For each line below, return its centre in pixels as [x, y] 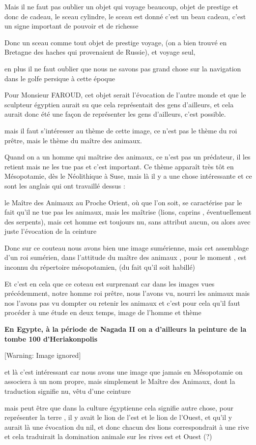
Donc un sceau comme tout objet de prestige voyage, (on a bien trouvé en [116, 42]
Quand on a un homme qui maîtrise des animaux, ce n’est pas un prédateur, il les [128, 157]
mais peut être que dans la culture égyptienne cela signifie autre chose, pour [119, 407]
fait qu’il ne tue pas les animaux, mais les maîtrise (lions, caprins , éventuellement [128, 212]
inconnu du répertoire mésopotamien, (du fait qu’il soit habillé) [100, 267]
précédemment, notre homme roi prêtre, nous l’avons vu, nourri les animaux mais [127, 293]
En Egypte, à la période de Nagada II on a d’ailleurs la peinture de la [126, 329]
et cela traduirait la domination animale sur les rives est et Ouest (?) [108, 436]
